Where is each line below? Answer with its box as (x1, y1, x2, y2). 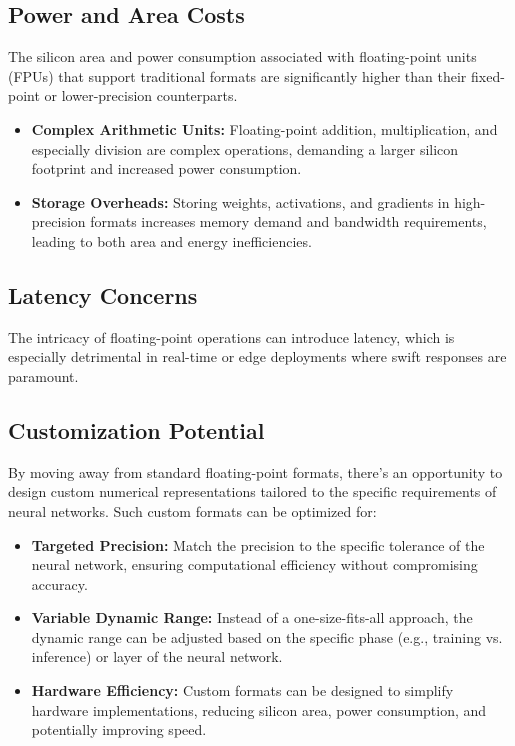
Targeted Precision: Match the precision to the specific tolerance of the (31, 534, 485, 555)
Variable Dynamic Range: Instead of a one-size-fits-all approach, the (31, 607, 473, 628)
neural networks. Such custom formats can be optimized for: (8, 500, 377, 521)
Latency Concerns (8, 279, 198, 310)
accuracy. (31, 573, 88, 594)
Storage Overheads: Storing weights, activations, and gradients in (31, 191, 450, 212)
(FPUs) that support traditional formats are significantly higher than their (8, 65, 467, 86)
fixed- (471, 65, 505, 86)
